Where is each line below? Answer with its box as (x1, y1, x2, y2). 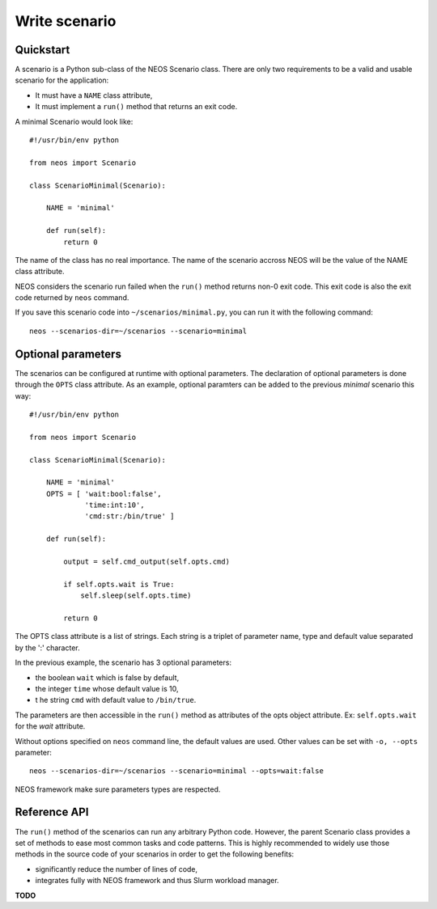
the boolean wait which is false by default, (35, 672, 180, 683)
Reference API (15, 805, 89, 819)
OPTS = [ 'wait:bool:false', (45, 489, 162, 498)
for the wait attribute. (15, 721, 86, 731)
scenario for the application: (15, 75, 109, 85)
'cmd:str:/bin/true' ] (84, 512, 175, 521)
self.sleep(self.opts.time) (80, 591, 192, 600)
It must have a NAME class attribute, (35, 90, 153, 100)
